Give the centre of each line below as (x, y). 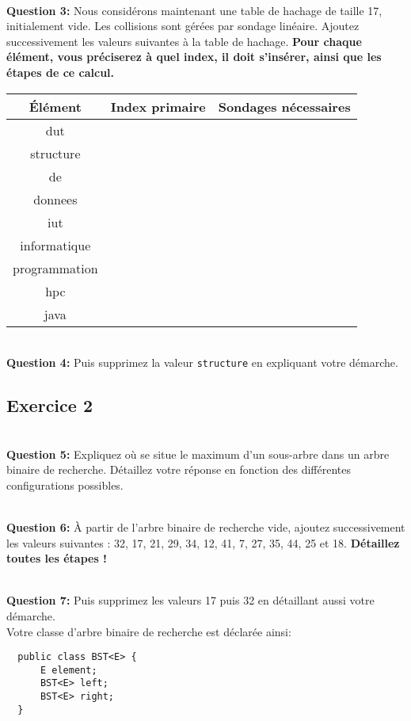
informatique (55, 245)
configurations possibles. (65, 484)
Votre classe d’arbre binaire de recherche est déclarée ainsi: (149, 631)
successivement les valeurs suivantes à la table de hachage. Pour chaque (184, 41)
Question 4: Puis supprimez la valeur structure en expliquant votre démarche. (202, 362)
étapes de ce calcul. (61, 72)
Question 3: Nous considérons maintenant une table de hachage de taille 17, (194, 10)
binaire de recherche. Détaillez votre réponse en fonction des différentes (179, 469)
